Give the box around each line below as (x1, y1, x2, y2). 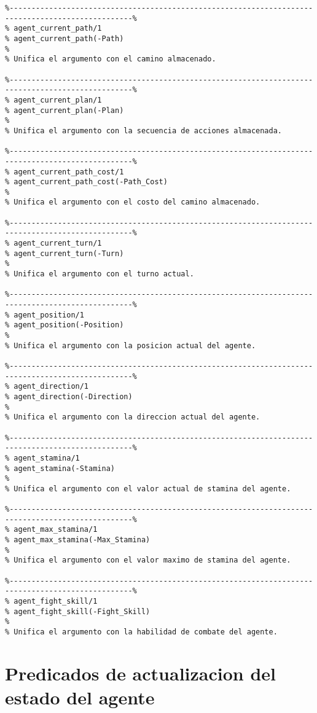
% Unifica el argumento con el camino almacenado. (5, 55, 216, 64)
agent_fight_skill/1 (14, 597, 98, 606)
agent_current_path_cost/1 (14, 167, 124, 176)
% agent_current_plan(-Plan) (5, 106, 124, 115)
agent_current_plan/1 (14, 95, 102, 104)
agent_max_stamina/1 (14, 525, 98, 534)
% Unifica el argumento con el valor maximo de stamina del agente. (5, 556, 291, 565)
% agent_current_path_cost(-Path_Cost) (5, 177, 168, 187)
